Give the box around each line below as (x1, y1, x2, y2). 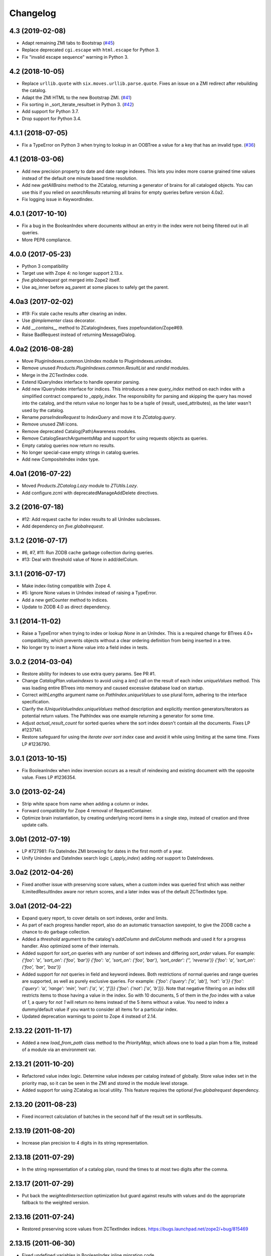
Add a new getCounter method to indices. (22, 597, 108, 603)
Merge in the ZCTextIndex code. (22, 372, 89, 378)
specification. (22, 699, 50, 705)
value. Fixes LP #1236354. (22, 774, 76, 781)
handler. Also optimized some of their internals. (22, 943, 120, 949)
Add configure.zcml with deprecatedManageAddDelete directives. (22, 490, 159, 496)
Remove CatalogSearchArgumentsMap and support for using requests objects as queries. (22, 435, 208, 442)
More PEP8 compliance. (22, 237, 72, 243)
